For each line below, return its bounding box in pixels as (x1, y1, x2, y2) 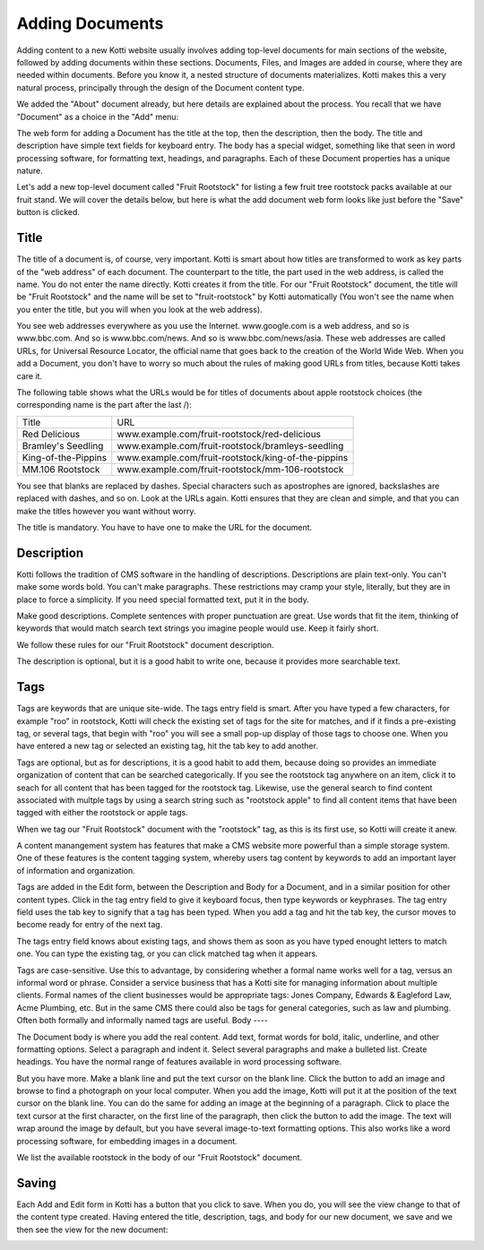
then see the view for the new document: (16, 1224, 169, 1235)
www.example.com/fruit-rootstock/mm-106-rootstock (117, 462, 344, 475)
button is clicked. (16, 207, 81, 218)
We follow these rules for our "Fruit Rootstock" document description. (16, 639, 274, 650)
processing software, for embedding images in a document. (16, 1135, 238, 1146)
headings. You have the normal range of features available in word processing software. (16, 1056, 342, 1067)
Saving (16, 1175, 57, 1191)
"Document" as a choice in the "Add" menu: (16, 111, 179, 122)
